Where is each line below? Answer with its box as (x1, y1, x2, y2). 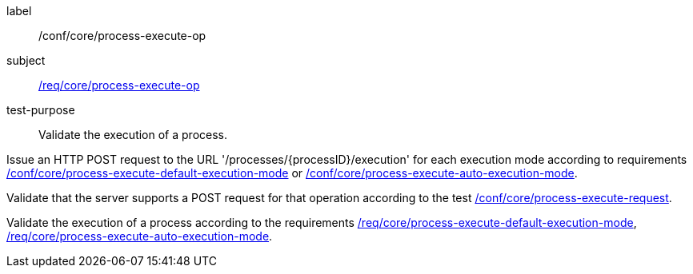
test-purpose (6, 103, 75, 117)
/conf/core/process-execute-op (38, 29, 206, 42)
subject (6, 54, 46, 67)
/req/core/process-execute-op (38, 78, 200, 92)
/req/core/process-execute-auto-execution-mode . (6, 229, 273, 243)
